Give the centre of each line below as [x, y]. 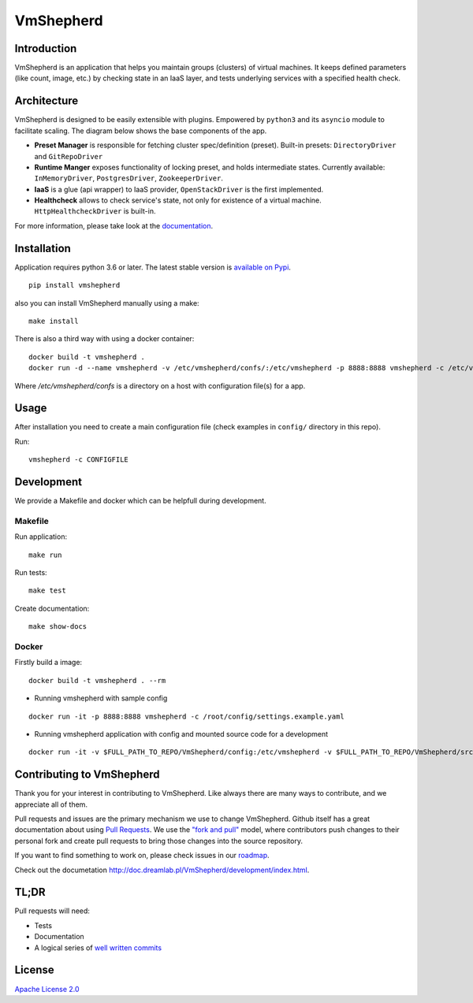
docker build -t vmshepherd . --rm [97, 680]
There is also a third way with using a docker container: [104, 339]
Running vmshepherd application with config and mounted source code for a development [181, 734]
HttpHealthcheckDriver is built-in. [95, 211]
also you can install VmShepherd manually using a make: [107, 303]
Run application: [41, 537]
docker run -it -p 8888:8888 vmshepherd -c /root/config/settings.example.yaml [186, 716]
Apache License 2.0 [47, 989]
